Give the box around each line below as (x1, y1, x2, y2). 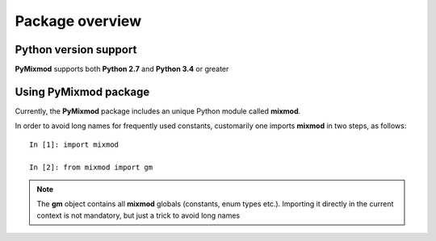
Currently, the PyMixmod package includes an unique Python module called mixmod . (15, 106, 301, 116)
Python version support (15, 43, 137, 56)
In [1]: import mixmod (29, 139, 119, 149)
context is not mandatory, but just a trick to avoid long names (36, 210, 241, 220)
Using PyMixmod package (15, 85, 150, 98)
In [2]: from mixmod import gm (29, 162, 153, 172)
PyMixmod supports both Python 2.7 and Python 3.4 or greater (15, 64, 229, 74)
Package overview (15, 12, 141, 30)
